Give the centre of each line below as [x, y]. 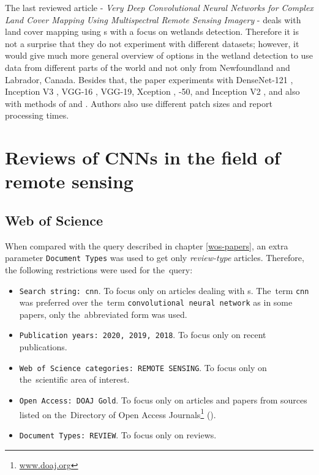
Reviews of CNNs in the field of [143, 157]
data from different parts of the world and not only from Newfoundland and [148, 67]
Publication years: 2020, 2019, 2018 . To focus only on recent [143, 335]
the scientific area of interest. [74, 379]
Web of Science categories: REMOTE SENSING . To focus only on [143, 367]
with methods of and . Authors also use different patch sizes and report [139, 103]
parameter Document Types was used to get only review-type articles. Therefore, [155, 258]
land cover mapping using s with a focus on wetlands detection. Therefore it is [152, 31]
